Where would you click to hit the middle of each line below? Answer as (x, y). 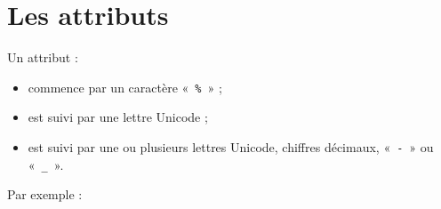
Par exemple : (45, 194)
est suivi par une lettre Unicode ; (118, 117)
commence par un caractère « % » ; (125, 87)
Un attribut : (43, 57)
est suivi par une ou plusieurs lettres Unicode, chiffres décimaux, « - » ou (231, 146)
